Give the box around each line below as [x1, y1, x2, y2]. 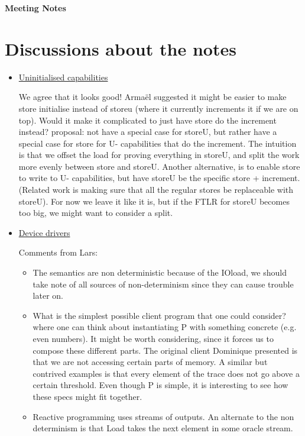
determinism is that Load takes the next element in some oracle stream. [33, 422, 293, 434]
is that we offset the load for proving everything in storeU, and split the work [18, 148, 300, 161]
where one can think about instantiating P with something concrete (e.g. [33, 321, 297, 333]
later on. [33, 289, 63, 302]
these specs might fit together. [33, 390, 142, 402]
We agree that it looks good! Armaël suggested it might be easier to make [18, 91, 287, 103]
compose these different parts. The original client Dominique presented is [33, 344, 298, 356]
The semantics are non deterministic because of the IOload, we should [33, 266, 287, 279]
